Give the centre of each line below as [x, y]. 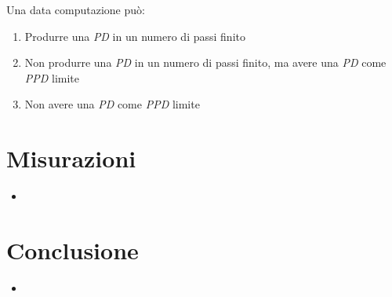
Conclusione [73, 249]
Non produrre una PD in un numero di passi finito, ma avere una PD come [205, 62]
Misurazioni [71, 158]
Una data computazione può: [76, 9]
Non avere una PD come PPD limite [112, 104]
